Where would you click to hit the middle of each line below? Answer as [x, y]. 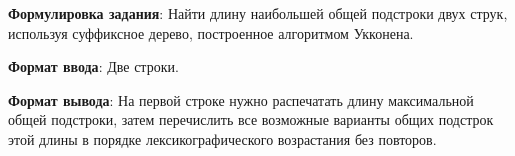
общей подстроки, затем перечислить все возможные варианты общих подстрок [251, 119]
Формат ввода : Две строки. [93, 66]
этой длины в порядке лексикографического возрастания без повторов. [222, 138]
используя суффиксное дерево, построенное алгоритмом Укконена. [211, 32]
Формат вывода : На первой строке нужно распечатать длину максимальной [241, 99]
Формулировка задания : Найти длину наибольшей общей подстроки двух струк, [258, 13]
